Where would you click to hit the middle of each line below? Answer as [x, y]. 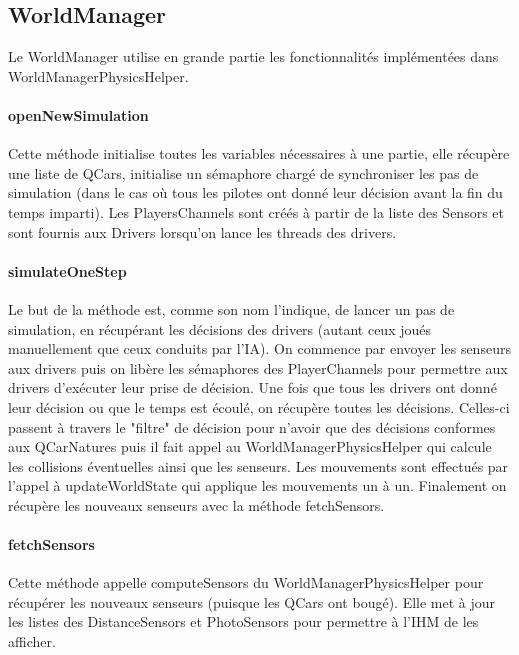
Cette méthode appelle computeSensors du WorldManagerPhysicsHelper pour [246, 582]
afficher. [32, 641]
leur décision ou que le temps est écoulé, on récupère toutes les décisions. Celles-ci [259, 406]
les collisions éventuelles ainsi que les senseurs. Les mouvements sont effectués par [258, 465]
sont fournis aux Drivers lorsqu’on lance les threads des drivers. [202, 231]
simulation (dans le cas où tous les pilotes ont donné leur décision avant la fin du [255, 192]
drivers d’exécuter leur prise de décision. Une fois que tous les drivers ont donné [252, 387]
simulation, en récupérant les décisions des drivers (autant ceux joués [220, 328]
